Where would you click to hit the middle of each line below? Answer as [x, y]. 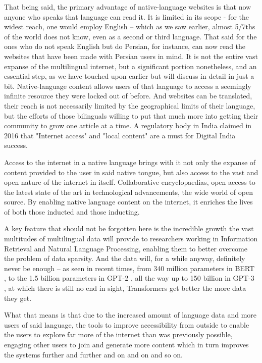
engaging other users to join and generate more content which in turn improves [126, 344]
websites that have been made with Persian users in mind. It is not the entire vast [131, 56]
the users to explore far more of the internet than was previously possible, [118, 334]
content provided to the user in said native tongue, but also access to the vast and [131, 172]
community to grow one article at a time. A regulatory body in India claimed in [128, 125]
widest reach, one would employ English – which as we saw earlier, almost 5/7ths [130, 27]
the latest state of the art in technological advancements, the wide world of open [128, 192]
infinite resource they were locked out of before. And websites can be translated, [128, 96]
